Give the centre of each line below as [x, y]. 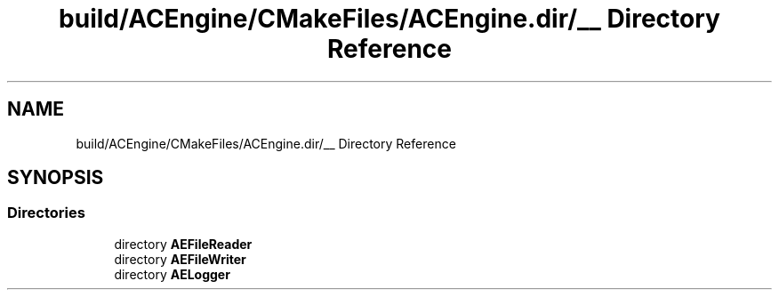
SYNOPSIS [56, 178]
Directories [46, 213]
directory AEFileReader [183, 244]
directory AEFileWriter [180, 259]
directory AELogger [172, 274]
